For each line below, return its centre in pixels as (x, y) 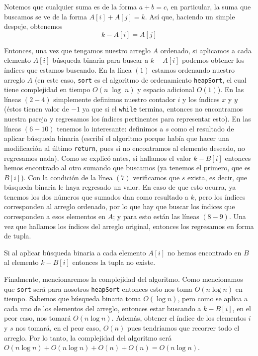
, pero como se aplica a (213, 298)
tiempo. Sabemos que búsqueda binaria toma (73, 298)
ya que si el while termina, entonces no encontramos (163, 109)
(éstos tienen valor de (37, 109)
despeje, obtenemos (33, 26)
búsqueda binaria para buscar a (100, 60)
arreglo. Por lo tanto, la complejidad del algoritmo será (88, 337)
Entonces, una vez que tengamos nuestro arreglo (77, 50)
